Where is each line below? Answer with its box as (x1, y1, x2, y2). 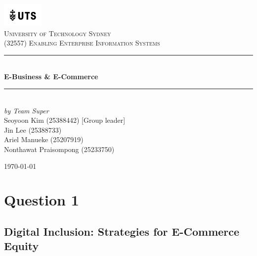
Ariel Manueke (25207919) (4, 134, 84, 145)
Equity (4, 238, 39, 254)
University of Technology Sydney (4, 28, 111, 38)
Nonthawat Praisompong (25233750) (4, 144, 115, 154)
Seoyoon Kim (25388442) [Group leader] (4, 115, 126, 125)
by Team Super (4, 105, 49, 115)
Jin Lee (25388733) (4, 124, 62, 135)
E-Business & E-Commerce (4, 71, 98, 82)
